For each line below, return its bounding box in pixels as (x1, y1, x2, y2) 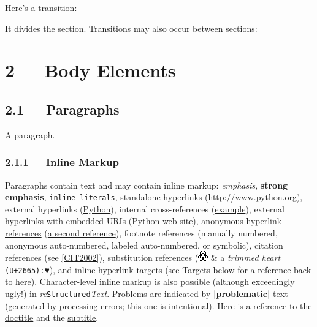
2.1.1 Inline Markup (5, 154, 119, 170)
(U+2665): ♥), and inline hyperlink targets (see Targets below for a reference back (5, 263, 311, 276)
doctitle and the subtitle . (5, 311, 99, 324)
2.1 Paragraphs (5, 99, 120, 118)
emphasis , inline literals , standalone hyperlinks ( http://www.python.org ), (5, 190, 303, 203)
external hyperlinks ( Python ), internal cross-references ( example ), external (5, 202, 285, 215)
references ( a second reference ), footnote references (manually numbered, (5, 227, 278, 239)
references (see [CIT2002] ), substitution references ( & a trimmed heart (5, 251, 281, 264)
